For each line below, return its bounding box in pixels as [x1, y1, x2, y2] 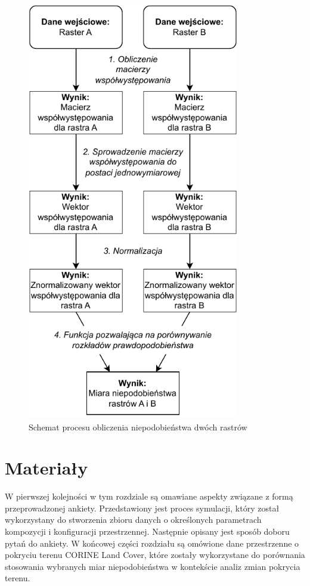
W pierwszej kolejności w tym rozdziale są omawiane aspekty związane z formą [5, 490, 293, 503]
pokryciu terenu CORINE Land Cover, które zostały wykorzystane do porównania [5, 548, 305, 561]
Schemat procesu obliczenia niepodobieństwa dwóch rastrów [29, 420, 247, 433]
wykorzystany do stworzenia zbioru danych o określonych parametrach [5, 513, 262, 526]
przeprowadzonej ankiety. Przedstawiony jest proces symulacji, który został [5, 501, 280, 514]
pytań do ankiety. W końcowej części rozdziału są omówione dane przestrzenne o [5, 537, 299, 549]
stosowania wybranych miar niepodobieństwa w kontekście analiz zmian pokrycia [5, 560, 300, 572]
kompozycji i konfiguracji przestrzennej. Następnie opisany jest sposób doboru [5, 525, 290, 538]
